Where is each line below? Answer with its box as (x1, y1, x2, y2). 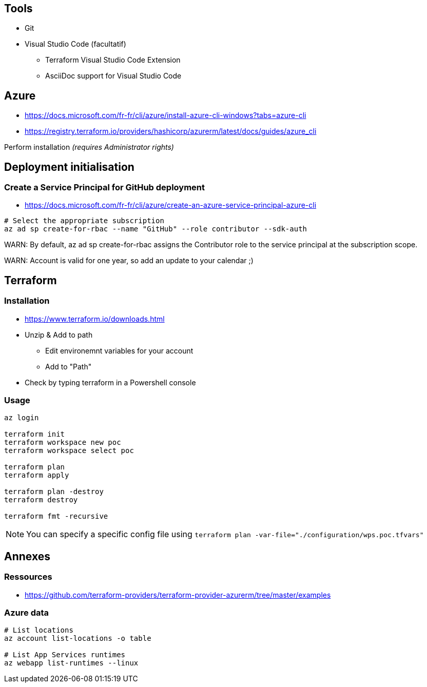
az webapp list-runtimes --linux (4, 659, 139, 668)
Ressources (4, 572, 52, 582)
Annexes (4, 549, 50, 563)
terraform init (4, 430, 65, 439)
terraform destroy (4, 496, 78, 504)
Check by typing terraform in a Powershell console (25, 378, 196, 387)
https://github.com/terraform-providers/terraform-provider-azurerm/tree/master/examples (25, 590, 331, 599)
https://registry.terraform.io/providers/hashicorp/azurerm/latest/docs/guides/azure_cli (25, 127, 317, 136)
